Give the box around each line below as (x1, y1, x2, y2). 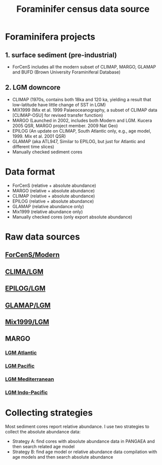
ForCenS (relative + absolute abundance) (12, 182, 96, 188)
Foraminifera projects (5, 31, 95, 42)
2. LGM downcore (5, 83, 61, 92)
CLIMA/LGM (5, 267, 43, 276)
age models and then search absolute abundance (12, 454, 114, 460)
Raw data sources (5, 231, 80, 242)
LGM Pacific (5, 362, 35, 369)
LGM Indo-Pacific (5, 389, 48, 395)
